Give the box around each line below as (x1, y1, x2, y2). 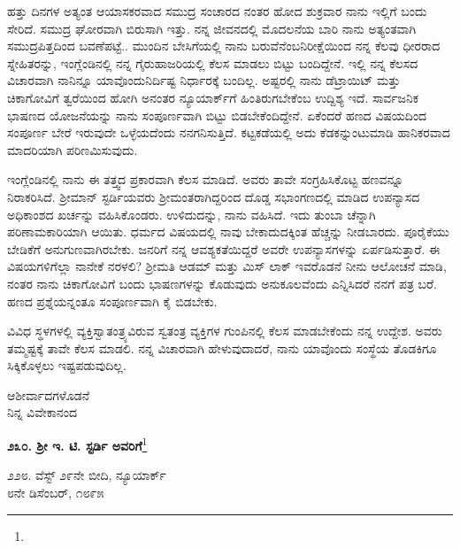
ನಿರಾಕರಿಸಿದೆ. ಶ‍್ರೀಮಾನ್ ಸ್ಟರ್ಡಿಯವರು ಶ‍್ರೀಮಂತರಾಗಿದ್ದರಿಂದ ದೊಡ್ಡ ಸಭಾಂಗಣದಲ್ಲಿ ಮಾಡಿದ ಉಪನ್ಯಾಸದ (7, 187, 420, 205)
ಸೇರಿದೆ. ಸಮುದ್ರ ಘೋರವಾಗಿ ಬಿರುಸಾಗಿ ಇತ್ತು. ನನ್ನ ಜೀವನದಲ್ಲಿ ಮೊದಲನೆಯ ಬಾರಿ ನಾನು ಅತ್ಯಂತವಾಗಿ (7, 19, 417, 37)
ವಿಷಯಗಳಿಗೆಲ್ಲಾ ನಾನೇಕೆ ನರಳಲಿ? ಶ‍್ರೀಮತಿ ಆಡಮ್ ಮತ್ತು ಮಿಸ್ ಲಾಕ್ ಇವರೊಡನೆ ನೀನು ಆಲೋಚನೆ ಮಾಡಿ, (7, 257, 447, 275)
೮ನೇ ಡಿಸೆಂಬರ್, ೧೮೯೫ (7, 482, 104, 501)
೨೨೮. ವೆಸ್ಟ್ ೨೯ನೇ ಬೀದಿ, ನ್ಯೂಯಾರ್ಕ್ (7, 466, 166, 484)
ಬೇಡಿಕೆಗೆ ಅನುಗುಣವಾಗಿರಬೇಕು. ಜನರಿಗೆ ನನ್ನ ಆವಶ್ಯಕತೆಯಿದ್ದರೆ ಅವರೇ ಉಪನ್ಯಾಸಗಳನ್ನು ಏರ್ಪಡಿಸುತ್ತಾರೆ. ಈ (7, 239, 441, 258)
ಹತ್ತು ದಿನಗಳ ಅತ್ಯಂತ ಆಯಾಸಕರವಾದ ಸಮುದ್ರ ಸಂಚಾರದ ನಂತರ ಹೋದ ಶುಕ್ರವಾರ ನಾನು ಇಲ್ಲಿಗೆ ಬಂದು (7, 2, 427, 19)
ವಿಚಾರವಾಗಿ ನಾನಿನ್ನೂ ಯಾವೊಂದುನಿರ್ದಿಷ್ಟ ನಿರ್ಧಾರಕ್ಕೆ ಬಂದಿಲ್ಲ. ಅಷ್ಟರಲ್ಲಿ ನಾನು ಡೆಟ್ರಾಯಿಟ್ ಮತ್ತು (7, 71, 401, 89)
